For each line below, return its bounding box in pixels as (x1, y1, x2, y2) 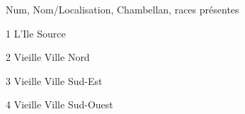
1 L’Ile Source (6, 25, 66, 40)
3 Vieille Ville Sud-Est (6, 73, 103, 88)
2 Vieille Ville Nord (6, 50, 90, 64)
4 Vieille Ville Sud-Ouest (6, 97, 113, 112)
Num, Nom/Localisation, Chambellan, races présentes (6, 2, 239, 16)
